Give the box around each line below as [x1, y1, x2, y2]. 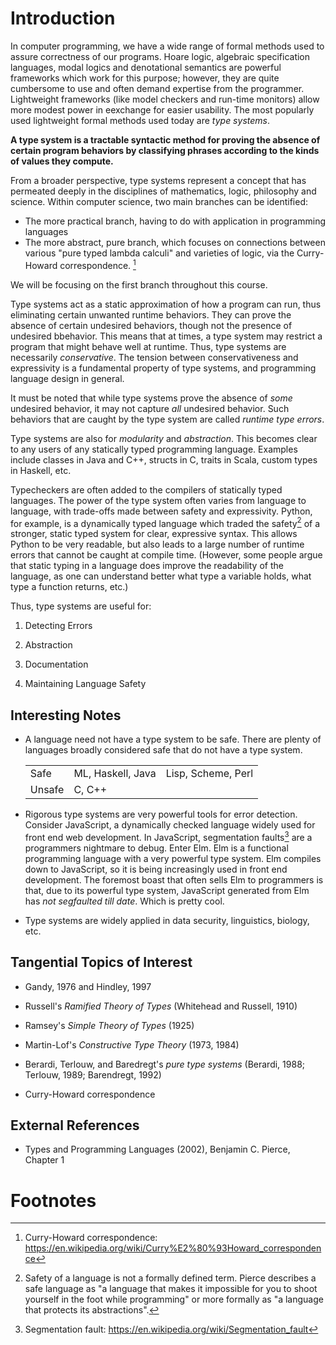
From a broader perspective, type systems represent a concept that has [10, 174, 307, 186]
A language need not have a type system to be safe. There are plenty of [24, 733, 322, 746]
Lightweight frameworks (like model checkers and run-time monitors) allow [10, 93, 320, 105]
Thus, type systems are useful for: [10, 600, 152, 612]
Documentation [24, 658, 89, 671]
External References [10, 1117, 140, 1134]
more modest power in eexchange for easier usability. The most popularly [10, 103, 315, 116]
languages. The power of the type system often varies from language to [10, 494, 307, 506]
